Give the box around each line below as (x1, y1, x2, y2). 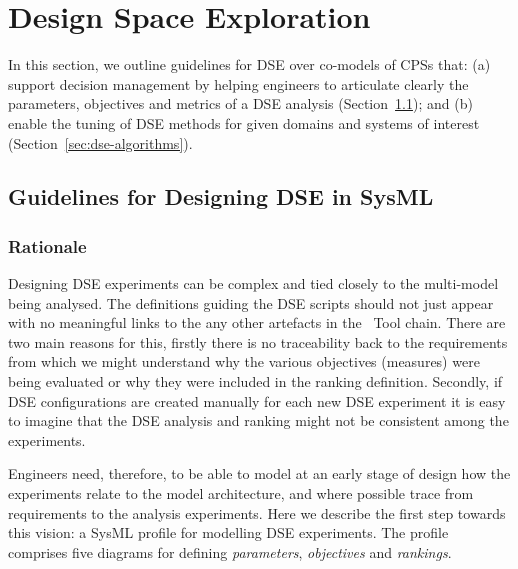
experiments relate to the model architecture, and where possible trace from (8, 483, 474, 504)
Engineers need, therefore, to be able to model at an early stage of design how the (8, 463, 511, 484)
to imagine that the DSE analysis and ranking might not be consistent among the (8, 410, 509, 431)
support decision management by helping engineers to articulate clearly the (8, 73, 469, 94)
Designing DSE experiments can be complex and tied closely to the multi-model (8, 273, 499, 294)
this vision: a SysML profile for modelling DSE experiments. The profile (8, 522, 449, 543)
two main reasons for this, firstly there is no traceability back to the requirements (8, 331, 508, 352)
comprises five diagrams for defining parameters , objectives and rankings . (8, 541, 452, 562)
